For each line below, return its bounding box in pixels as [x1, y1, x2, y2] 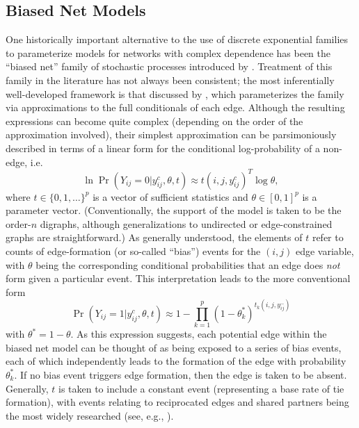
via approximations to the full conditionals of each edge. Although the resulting [6, 100, 345, 115]
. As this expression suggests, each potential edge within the [70, 327, 327, 341]
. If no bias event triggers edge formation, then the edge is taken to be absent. [14, 367, 347, 381]
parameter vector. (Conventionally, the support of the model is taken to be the [6, 203, 342, 217]
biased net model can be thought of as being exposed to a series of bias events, [6, 340, 342, 354]
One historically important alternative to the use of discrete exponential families [6, 32, 349, 47]
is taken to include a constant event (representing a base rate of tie [58, 381, 344, 395]
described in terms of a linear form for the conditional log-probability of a [6, 140, 320, 155]
